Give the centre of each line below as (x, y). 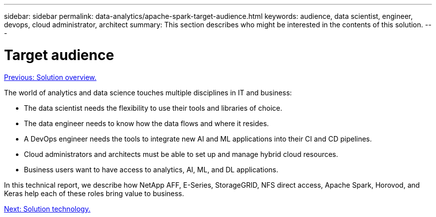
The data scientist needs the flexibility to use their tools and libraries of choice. (153, 108)
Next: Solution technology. (47, 209)
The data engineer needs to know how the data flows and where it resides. (147, 123)
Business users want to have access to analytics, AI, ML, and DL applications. (151, 169)
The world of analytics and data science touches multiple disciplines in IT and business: (148, 92)
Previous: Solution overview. (50, 77)
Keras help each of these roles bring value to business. (94, 193)
